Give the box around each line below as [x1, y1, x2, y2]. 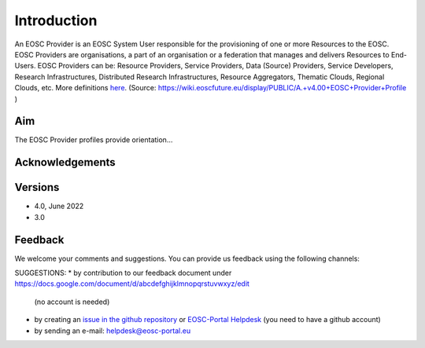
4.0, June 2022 [34, 201, 84, 211]
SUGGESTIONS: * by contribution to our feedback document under [14, 268, 232, 278]
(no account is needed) [34, 297, 110, 306]
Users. [14, 61, 36, 71]
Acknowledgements [14, 156, 116, 169]
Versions [14, 181, 60, 194]
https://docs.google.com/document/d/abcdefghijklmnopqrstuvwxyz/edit [14, 279, 249, 288]
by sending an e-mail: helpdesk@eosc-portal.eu [34, 326, 191, 335]
